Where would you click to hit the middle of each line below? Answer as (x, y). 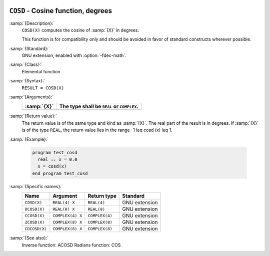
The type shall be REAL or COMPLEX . (99, 106)
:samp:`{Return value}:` (33, 116)
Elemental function (41, 71)
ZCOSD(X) (35, 222)
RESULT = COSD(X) (43, 88)
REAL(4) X (64, 202)
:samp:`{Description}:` (32, 23)
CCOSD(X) (35, 215)
